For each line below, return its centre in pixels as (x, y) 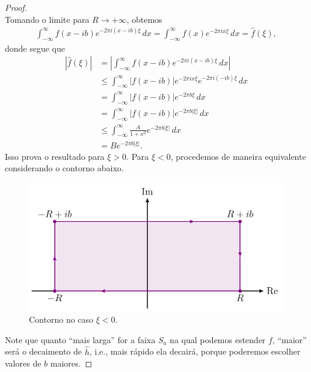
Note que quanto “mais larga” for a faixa (80, 339)
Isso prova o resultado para (55, 156)
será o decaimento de (44, 351)
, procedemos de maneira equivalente (238, 156)
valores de (23, 363)
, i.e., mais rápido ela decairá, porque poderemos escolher (195, 351)
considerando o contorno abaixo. (64, 168)
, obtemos (144, 19)
